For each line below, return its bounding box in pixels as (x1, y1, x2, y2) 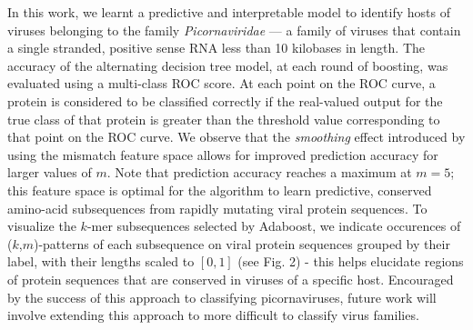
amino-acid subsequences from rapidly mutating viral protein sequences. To (7, 198, 428, 217)
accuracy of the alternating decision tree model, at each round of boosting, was (7, 55, 448, 75)
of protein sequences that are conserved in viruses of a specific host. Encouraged (7, 269, 454, 288)
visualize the (7, 216, 76, 235)
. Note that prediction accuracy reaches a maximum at (106, 163, 412, 182)
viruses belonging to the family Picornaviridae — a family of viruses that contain (7, 20, 461, 39)
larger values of (7, 163, 92, 182)
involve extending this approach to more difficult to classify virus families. (7, 305, 419, 325)
